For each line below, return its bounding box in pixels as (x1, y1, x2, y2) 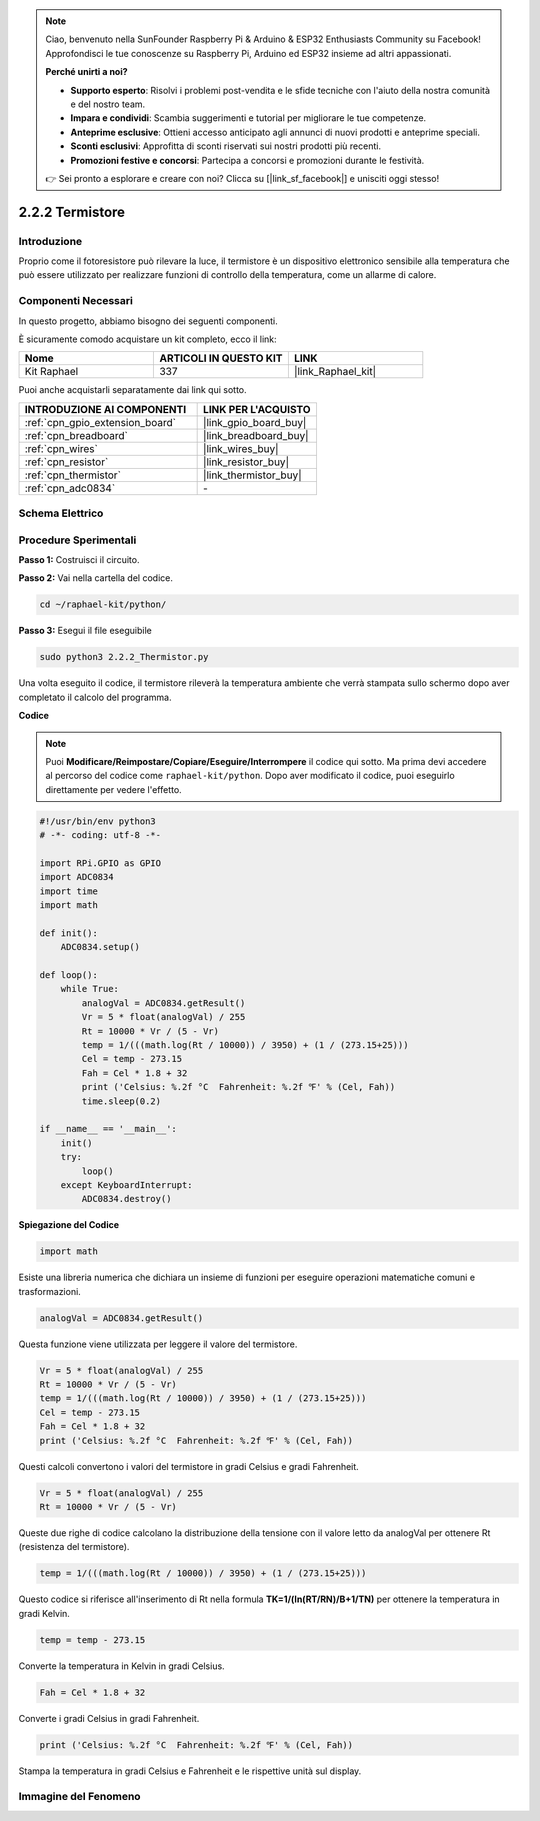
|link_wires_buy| (203, 441, 279, 455)
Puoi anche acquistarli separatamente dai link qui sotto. (18, 384, 247, 396)
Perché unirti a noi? (45, 66, 129, 78)
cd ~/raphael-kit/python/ (39, 599, 167, 610)
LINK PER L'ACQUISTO (203, 402, 311, 416)
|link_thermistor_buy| (203, 468, 302, 482)
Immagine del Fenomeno (18, 1790, 141, 1804)
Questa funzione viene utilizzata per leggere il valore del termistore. (18, 1338, 298, 1350)
